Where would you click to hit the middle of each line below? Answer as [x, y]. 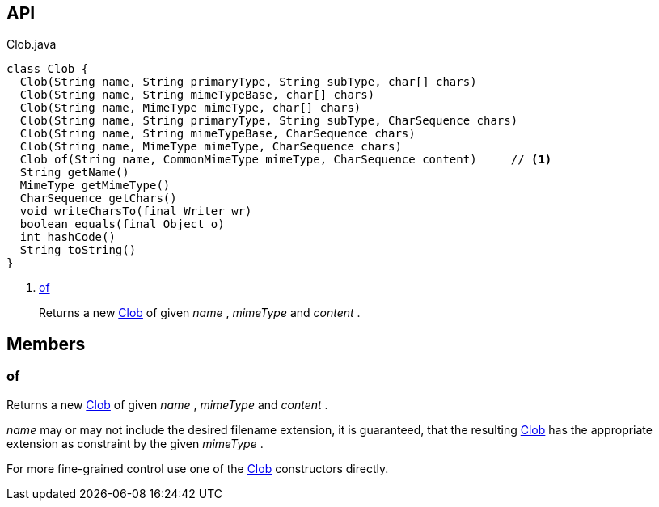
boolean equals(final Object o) [122, 224]
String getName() [74, 173]
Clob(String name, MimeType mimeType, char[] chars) [190, 108]
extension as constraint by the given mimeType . [135, 443]
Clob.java [32, 44]
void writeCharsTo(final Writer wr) [136, 211]
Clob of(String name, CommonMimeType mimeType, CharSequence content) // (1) [286, 160]
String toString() [78, 250]
